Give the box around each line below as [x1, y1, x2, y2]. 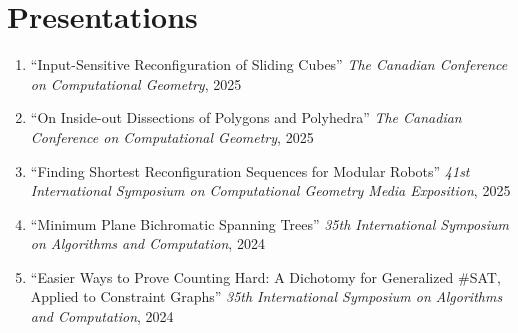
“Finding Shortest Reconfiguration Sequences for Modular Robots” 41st [30, 160, 470, 181]
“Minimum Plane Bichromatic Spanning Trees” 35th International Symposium [30, 213, 510, 234]
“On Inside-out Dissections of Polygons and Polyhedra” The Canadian [30, 107, 462, 128]
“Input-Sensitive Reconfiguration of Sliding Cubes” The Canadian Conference [30, 54, 508, 75]
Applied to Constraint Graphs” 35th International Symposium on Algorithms [30, 286, 503, 307]
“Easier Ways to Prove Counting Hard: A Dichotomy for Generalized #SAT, [30, 266, 501, 287]
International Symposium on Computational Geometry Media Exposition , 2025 [30, 180, 511, 201]
